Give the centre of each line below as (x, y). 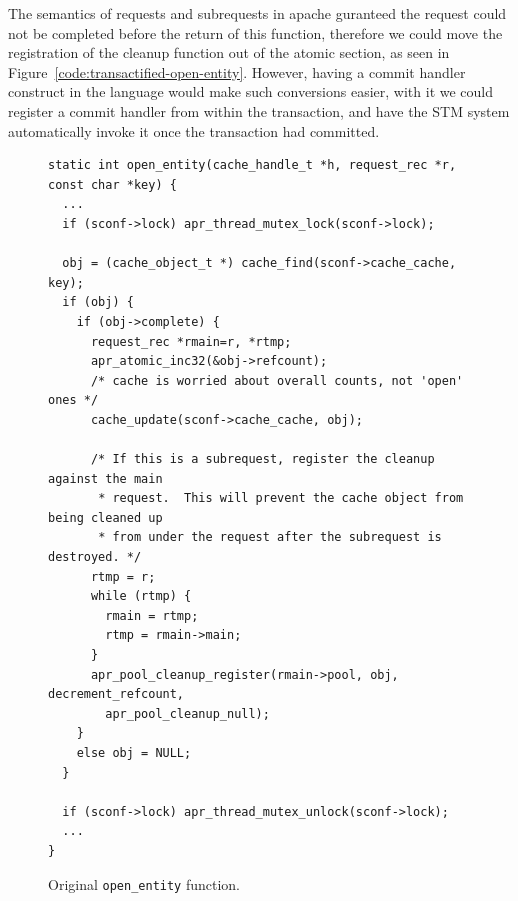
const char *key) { (112, 184)
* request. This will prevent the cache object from (281, 498)
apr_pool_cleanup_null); (187, 713)
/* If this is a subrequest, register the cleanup (262, 459)
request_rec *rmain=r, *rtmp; (191, 341)
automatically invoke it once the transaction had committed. (194, 130)
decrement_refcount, (116, 694)
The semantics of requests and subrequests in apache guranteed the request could (257, 13)
